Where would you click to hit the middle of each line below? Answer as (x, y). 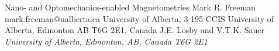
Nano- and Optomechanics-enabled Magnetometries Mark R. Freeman (130, 7)
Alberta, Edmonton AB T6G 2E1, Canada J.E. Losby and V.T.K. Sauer (135, 30)
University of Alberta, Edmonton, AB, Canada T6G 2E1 (106, 41)
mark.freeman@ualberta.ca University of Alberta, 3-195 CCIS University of (139, 18)
